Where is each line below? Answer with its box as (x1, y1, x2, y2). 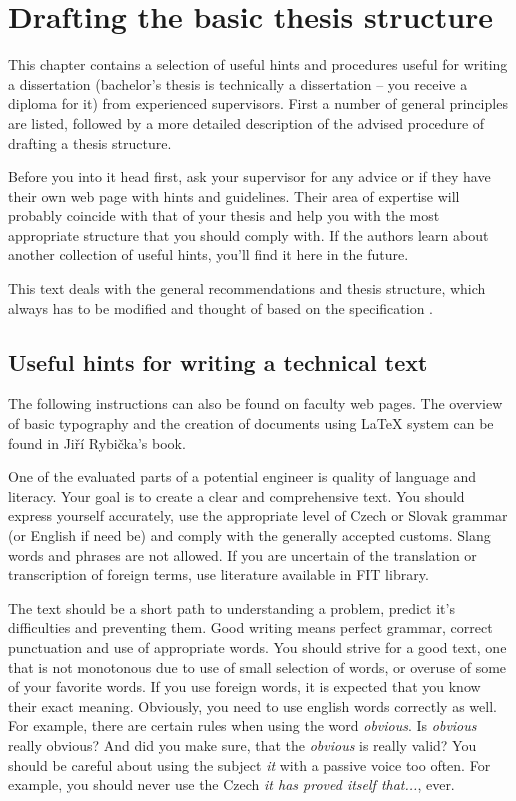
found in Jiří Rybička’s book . (8, 432, 186, 453)
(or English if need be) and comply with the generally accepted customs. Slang (8, 525, 491, 546)
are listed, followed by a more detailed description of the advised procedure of (8, 112, 485, 133)
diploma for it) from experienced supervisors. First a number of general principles (8, 93, 508, 114)
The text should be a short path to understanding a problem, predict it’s (8, 597, 455, 618)
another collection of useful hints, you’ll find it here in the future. (8, 244, 409, 265)
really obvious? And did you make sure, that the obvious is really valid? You (8, 734, 477, 755)
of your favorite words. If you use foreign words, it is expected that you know (8, 676, 481, 697)
